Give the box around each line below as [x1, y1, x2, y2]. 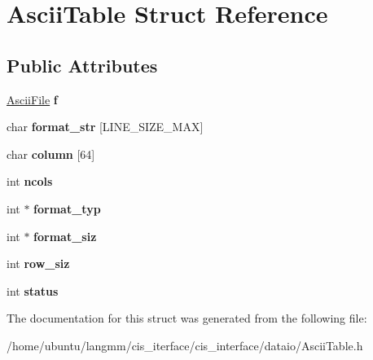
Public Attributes [7, 52, 158, 77]
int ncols [7, 173, 53, 190]
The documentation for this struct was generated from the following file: [7, 310, 367, 327]
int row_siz [7, 255, 70, 272]
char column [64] [7, 145, 95, 162]
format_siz [33, 227, 97, 244]
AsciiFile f [7, 90, 58, 108]
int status [7, 282, 59, 299]
